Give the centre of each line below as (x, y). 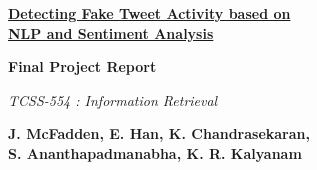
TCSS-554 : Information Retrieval (113, 99)
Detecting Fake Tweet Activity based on (149, 13)
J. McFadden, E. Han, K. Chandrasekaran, (159, 133)
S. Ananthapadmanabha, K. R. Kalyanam (155, 152)
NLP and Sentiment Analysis (111, 32)
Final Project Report (82, 66)
